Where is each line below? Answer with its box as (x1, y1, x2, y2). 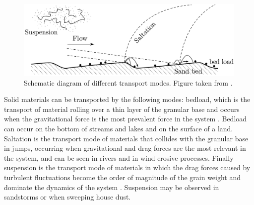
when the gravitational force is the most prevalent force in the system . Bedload (4, 113, 247, 124)
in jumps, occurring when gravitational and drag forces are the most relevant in (4, 143, 246, 153)
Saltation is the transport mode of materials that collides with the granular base (4, 133, 249, 143)
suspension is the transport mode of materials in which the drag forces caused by (4, 162, 251, 173)
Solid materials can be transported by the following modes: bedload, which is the (4, 94, 251, 104)
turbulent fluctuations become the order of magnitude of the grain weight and (4, 172, 241, 183)
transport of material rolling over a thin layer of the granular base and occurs (4, 103, 240, 114)
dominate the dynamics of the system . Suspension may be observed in (4, 182, 219, 192)
